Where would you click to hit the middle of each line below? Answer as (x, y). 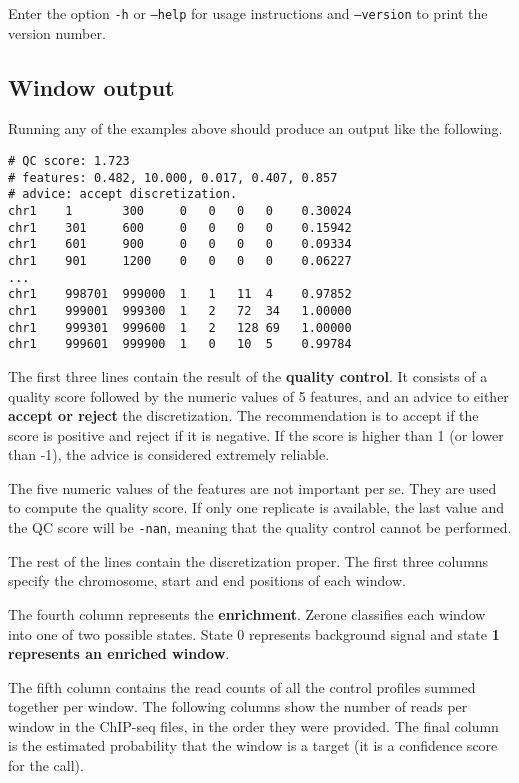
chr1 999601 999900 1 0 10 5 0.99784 (180, 344)
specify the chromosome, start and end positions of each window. (207, 580)
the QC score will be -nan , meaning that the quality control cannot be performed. (260, 527)
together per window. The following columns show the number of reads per (238, 706)
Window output (91, 86)
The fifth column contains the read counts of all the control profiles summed (242, 686)
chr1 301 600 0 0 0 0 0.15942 (180, 227)
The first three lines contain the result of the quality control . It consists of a (248, 375)
